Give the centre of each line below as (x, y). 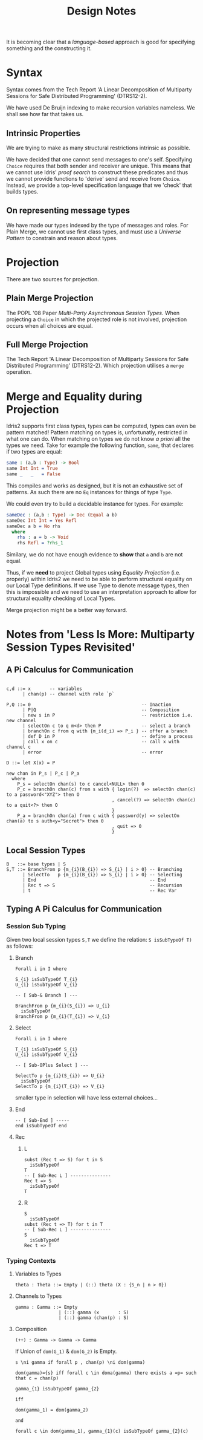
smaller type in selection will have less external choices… (86, 1097)
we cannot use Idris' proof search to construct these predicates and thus (97, 172)
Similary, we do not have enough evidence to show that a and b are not (95, 555)
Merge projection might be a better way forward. (67, 610)
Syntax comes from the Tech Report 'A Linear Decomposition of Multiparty (99, 90)
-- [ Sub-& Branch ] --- (46, 995)
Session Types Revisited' (71, 647)
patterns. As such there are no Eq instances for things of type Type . (89, 492)
